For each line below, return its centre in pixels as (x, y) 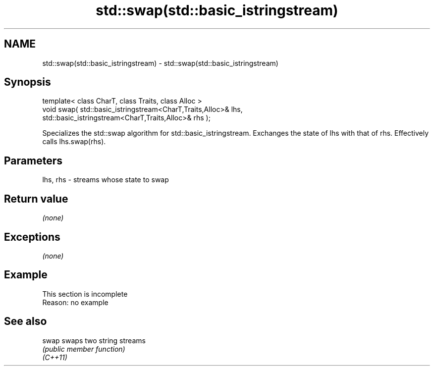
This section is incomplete (85, 294)
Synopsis (27, 82)
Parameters (33, 160)
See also (26, 321)
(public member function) (84, 349)
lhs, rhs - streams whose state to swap (106, 180)
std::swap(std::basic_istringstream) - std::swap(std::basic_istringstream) (160, 63)
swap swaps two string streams (94, 340)
